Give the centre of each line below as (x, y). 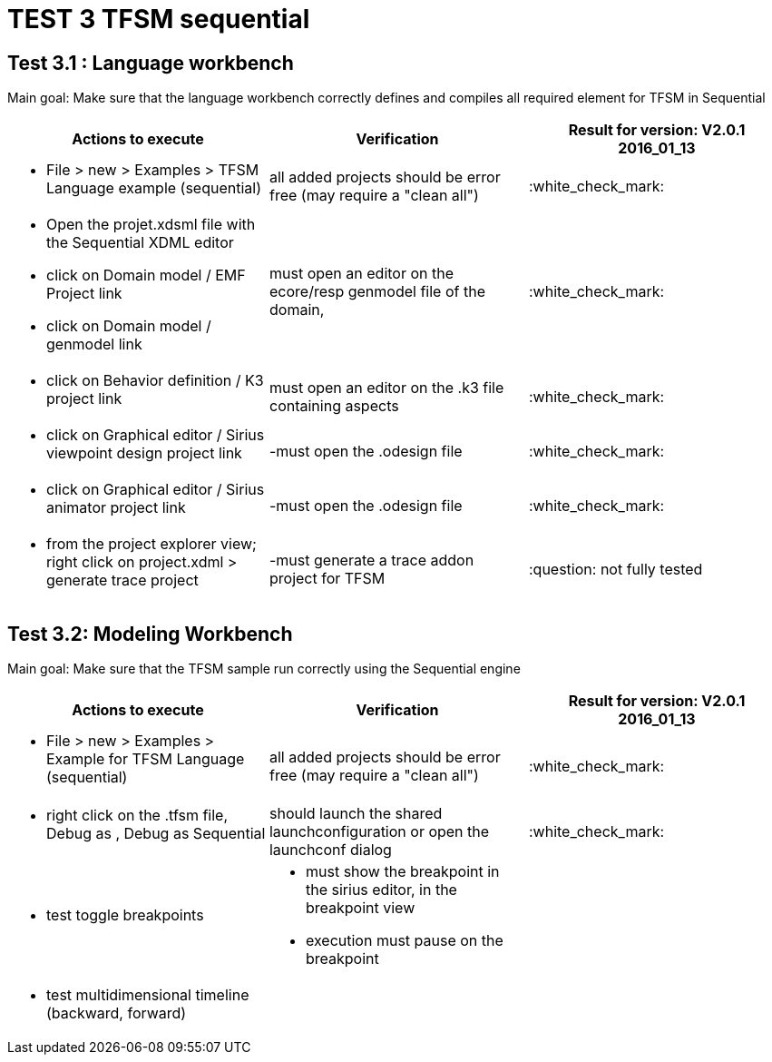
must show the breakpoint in (402, 872)
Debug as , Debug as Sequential (156, 834)
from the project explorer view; (151, 544)
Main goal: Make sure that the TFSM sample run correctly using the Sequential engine (264, 669)
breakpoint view (360, 908)
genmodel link (94, 344)
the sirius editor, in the (381, 890)
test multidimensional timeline (148, 995)
